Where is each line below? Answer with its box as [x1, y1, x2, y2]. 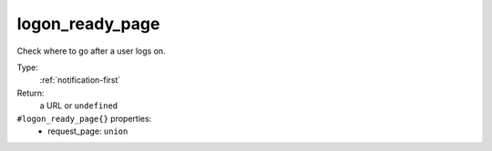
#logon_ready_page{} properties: [16, 113, 152, 124]
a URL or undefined [39, 100, 118, 111]
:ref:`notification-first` [39, 75, 121, 86]
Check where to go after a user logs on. [16, 45, 166, 56]
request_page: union [47, 126, 128, 136]
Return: [16, 87, 45, 98]
